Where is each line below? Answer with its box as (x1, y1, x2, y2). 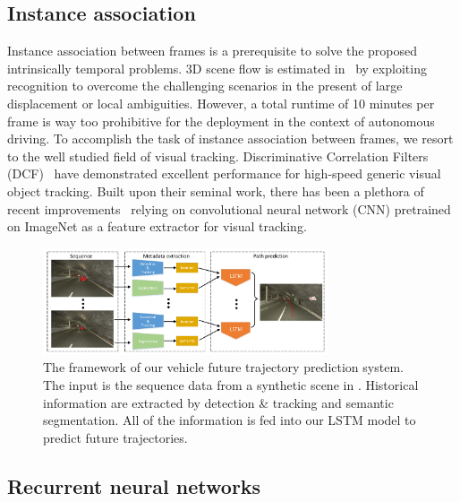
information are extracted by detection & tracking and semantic (43, 393, 394, 411)
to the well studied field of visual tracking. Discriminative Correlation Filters (7, 146, 429, 165)
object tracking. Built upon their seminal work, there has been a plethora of (7, 181, 424, 200)
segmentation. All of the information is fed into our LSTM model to (43, 411, 416, 429)
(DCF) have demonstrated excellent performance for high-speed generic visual (7, 164, 441, 183)
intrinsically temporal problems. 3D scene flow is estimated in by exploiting (7, 58, 427, 77)
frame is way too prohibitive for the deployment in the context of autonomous (7, 111, 435, 130)
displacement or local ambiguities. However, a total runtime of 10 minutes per (7, 93, 435, 112)
